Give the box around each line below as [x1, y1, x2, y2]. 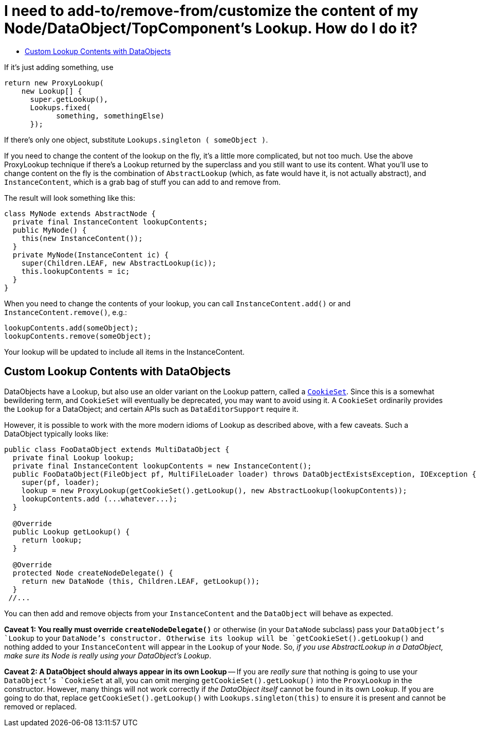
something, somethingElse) [56, 111, 164, 120]
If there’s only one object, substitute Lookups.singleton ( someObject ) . [4, 135, 268, 144]
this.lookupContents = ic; [21, 267, 130, 275]
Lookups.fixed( [30, 103, 91, 112]
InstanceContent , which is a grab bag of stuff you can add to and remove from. [4, 177, 281, 186]
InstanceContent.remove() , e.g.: [4, 307, 127, 317]
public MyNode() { [12, 225, 87, 234]
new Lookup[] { [21, 86, 82, 95]
